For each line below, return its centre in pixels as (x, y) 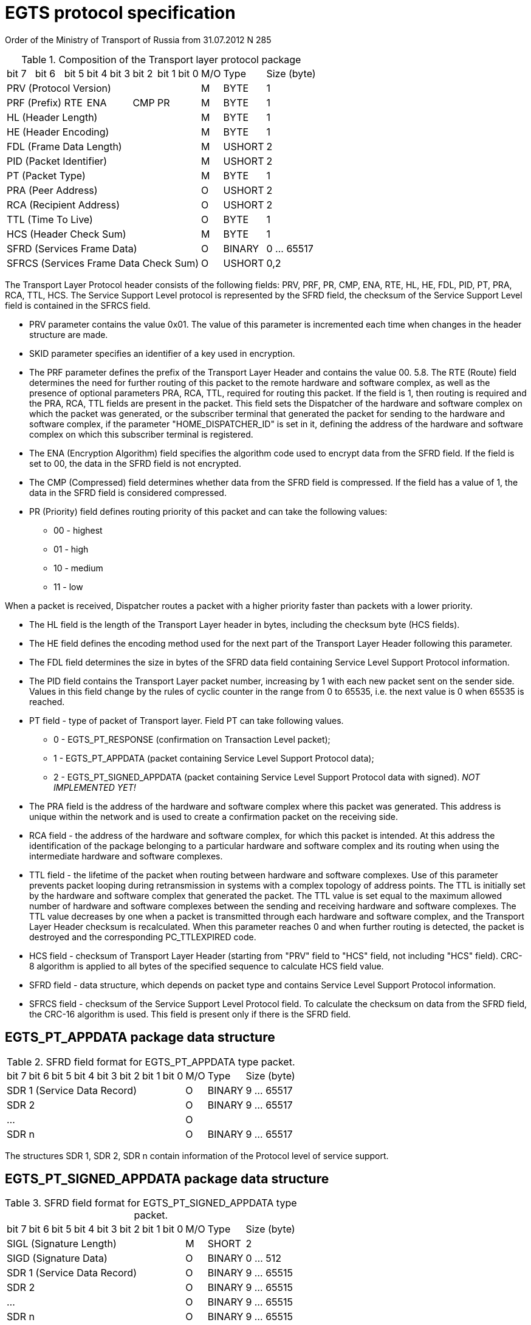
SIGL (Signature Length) (62, 1244)
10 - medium (78, 568)
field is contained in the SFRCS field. (78, 305)
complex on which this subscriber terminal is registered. (141, 434)
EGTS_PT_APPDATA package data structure (140, 1038)
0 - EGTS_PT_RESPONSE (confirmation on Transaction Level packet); (192, 739)
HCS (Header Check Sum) (67, 234)
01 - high (71, 549)
